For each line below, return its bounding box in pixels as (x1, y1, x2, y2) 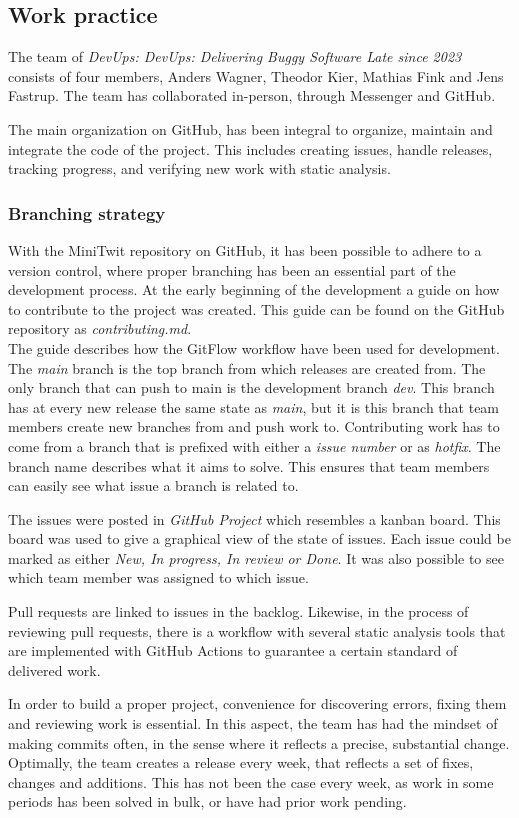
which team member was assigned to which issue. (8, 567, 309, 588)
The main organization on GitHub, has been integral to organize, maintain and (8, 118, 493, 139)
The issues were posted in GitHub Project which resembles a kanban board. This (8, 508, 501, 529)
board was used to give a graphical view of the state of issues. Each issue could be (8, 528, 511, 549)
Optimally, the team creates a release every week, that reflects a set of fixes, (8, 752, 474, 773)
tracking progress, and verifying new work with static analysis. (8, 158, 391, 179)
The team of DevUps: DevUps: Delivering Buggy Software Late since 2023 (8, 46, 462, 67)
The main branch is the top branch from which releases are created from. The (8, 357, 486, 378)
